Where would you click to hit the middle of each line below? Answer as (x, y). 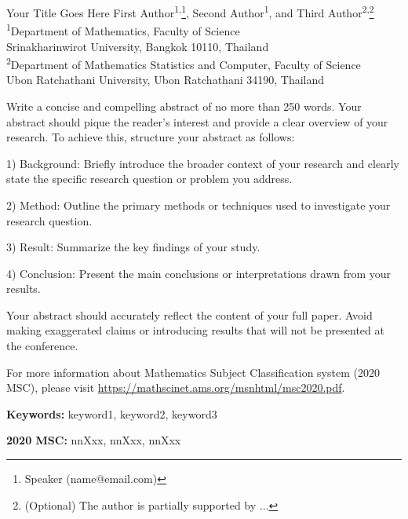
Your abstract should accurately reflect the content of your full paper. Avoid (189, 314)
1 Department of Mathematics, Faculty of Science (123, 29)
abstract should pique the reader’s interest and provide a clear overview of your (197, 121)
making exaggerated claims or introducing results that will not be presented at (195, 330)
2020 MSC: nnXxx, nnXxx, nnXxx (94, 440)
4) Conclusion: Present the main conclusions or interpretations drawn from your (199, 273)
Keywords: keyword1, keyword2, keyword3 (112, 413)
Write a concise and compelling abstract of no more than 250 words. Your (184, 106)
